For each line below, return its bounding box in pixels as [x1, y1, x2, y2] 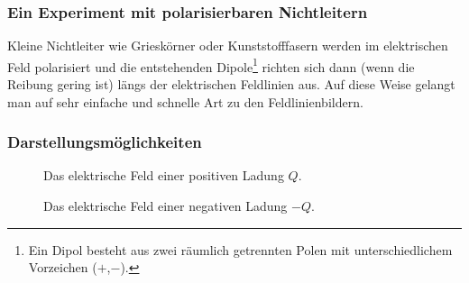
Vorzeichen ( [28, 258, 97, 277]
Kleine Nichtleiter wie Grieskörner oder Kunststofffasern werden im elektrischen [7, 36, 448, 55]
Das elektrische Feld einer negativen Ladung [43, 196, 288, 215]
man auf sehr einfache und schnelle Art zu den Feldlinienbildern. [7, 92, 363, 111]
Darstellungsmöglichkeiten [7, 131, 202, 153]
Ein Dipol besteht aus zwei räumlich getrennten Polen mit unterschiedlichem [28, 240, 453, 259]
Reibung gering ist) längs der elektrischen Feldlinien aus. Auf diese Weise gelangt [7, 75, 455, 94]
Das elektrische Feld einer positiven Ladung [43, 166, 284, 185]
